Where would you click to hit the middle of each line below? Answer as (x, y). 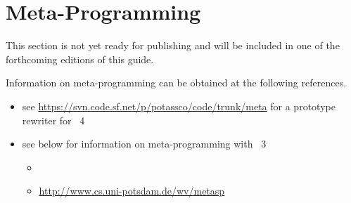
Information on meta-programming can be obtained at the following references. (176, 83)
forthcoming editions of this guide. (80, 59)
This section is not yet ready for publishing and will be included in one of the (173, 45)
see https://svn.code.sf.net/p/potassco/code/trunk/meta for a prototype (179, 106)
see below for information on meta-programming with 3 (144, 144)
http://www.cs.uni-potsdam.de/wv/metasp (132, 191)
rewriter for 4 (53, 120)
